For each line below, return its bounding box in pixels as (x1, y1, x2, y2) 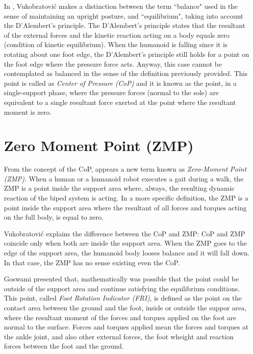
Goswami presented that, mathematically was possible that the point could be (4, 274, 239, 284)
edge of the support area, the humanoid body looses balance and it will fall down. (4, 248, 250, 257)
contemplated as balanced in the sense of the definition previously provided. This (4, 68, 248, 78)
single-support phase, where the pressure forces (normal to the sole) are (4, 87, 219, 98)
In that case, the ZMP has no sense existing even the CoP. (4, 257, 180, 267)
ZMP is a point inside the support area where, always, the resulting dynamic (4, 183, 235, 193)
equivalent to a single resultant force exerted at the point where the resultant (4, 97, 236, 107)
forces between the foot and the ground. (4, 341, 124, 351)
